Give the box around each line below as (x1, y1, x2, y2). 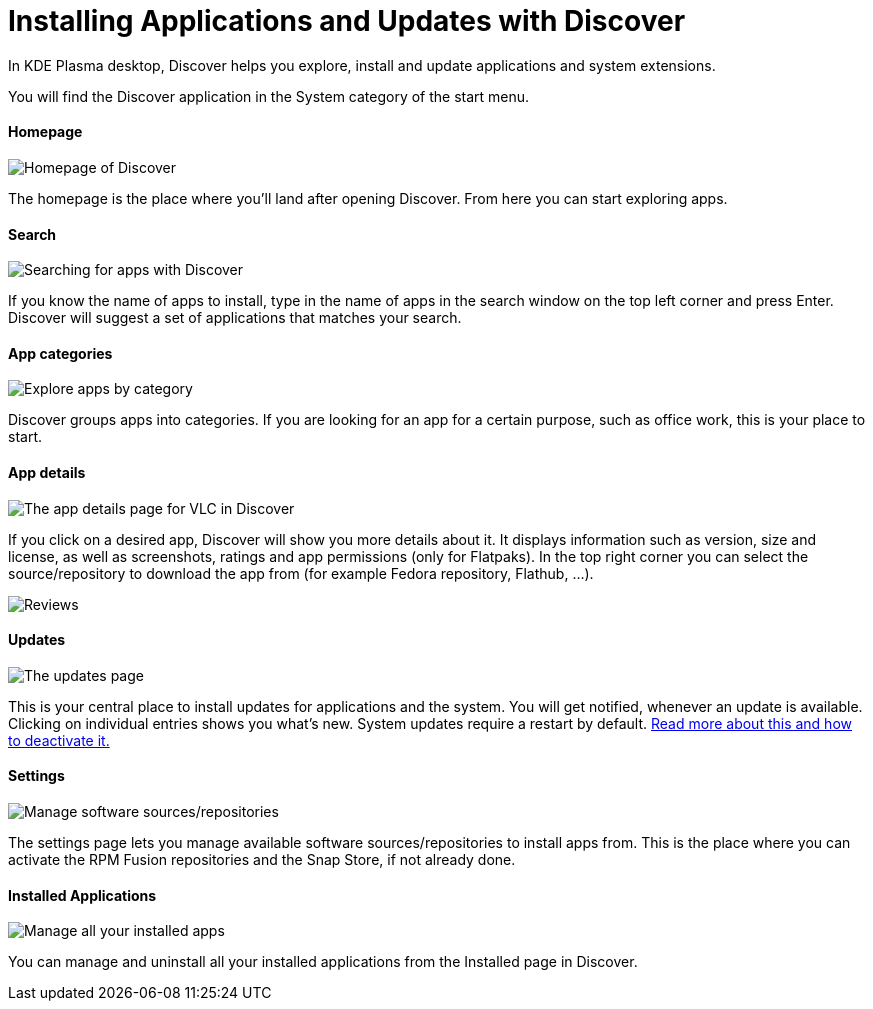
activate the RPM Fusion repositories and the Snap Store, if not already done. (8, 851, 516, 869)
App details (8, 464, 86, 482)
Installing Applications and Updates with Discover (8, 4, 686, 38)
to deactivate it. (8, 731, 110, 749)
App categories (8, 344, 113, 362)
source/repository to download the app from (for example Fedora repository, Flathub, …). (8, 564, 594, 582)
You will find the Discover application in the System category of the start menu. (8, 87, 530, 105)
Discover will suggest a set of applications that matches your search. (8, 309, 462, 327)
